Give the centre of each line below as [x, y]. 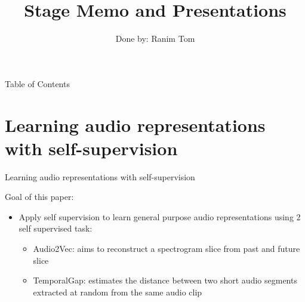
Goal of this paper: [39, 197]
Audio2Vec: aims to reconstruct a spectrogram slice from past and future [167, 248]
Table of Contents [37, 83]
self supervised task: [56, 228]
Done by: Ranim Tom [155, 38]
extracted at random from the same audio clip [118, 292]
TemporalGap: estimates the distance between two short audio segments [165, 280]
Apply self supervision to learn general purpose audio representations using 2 [160, 216]
